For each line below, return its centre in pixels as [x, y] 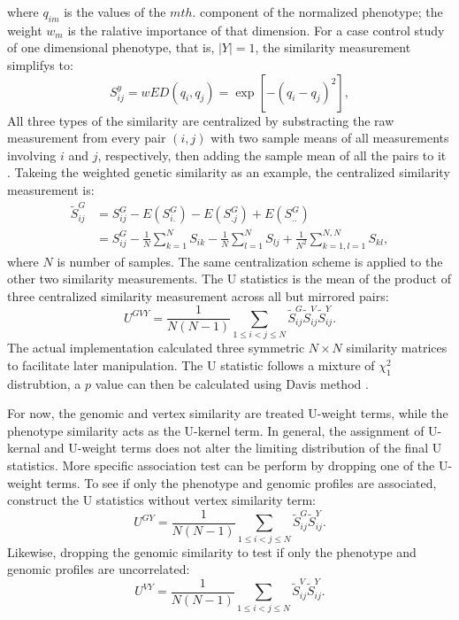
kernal [24, 448]
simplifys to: [40, 64]
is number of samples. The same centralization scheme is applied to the [250, 261]
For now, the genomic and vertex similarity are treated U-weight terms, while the [228, 413]
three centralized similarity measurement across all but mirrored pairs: [198, 295]
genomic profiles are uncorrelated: [99, 569]
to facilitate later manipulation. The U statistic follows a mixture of [191, 364]
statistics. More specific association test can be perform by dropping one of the [221, 465]
